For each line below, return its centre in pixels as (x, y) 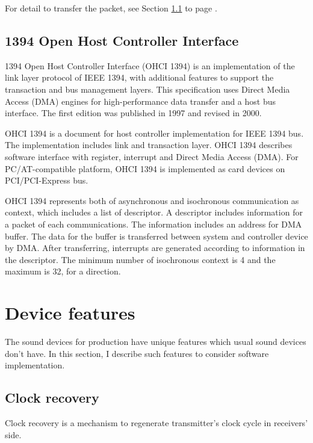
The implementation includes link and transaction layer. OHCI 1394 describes (149, 145)
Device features (70, 313)
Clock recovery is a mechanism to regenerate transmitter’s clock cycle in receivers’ (156, 423)
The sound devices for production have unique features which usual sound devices (156, 342)
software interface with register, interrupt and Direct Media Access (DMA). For (152, 156)
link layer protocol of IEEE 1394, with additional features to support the (139, 77)
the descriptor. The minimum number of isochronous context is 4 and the (140, 259)
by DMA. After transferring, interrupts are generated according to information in (155, 248)
